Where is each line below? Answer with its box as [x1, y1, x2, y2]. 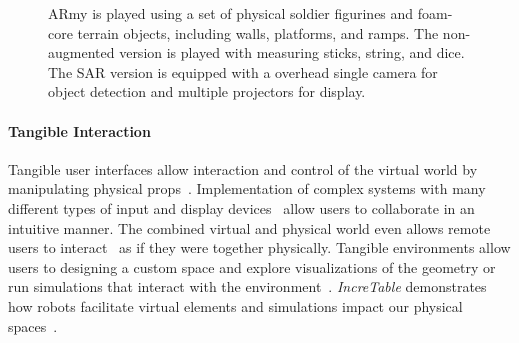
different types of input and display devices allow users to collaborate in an [8, 197, 475, 218]
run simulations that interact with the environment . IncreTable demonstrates [8, 276, 487, 297]
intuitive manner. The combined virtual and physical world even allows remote [8, 217, 491, 238]
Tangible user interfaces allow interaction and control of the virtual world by [8, 158, 478, 179]
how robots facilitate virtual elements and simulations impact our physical [8, 295, 463, 316]
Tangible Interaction [8, 120, 151, 141]
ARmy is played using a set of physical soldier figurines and [48, 3, 414, 23]
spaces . [8, 315, 58, 336]
